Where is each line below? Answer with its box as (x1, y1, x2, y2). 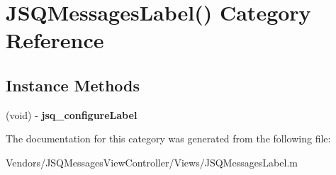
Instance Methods (6, 74, 140, 96)
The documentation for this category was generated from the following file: (6, 131, 331, 146)
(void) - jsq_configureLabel (6, 107, 138, 122)
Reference (6, 26, 104, 55)
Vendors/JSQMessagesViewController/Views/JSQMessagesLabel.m (6, 154, 298, 169)
